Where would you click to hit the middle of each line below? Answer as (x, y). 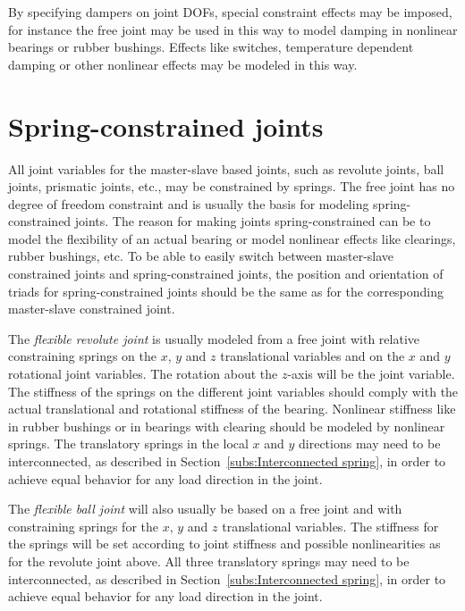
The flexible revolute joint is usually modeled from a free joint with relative (214, 338)
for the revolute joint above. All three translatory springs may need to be (209, 561)
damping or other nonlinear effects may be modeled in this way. (183, 64)
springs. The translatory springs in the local (128, 444)
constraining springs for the (83, 526)
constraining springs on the (82, 356)
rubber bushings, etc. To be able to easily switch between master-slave (201, 256)
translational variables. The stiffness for (330, 526)
